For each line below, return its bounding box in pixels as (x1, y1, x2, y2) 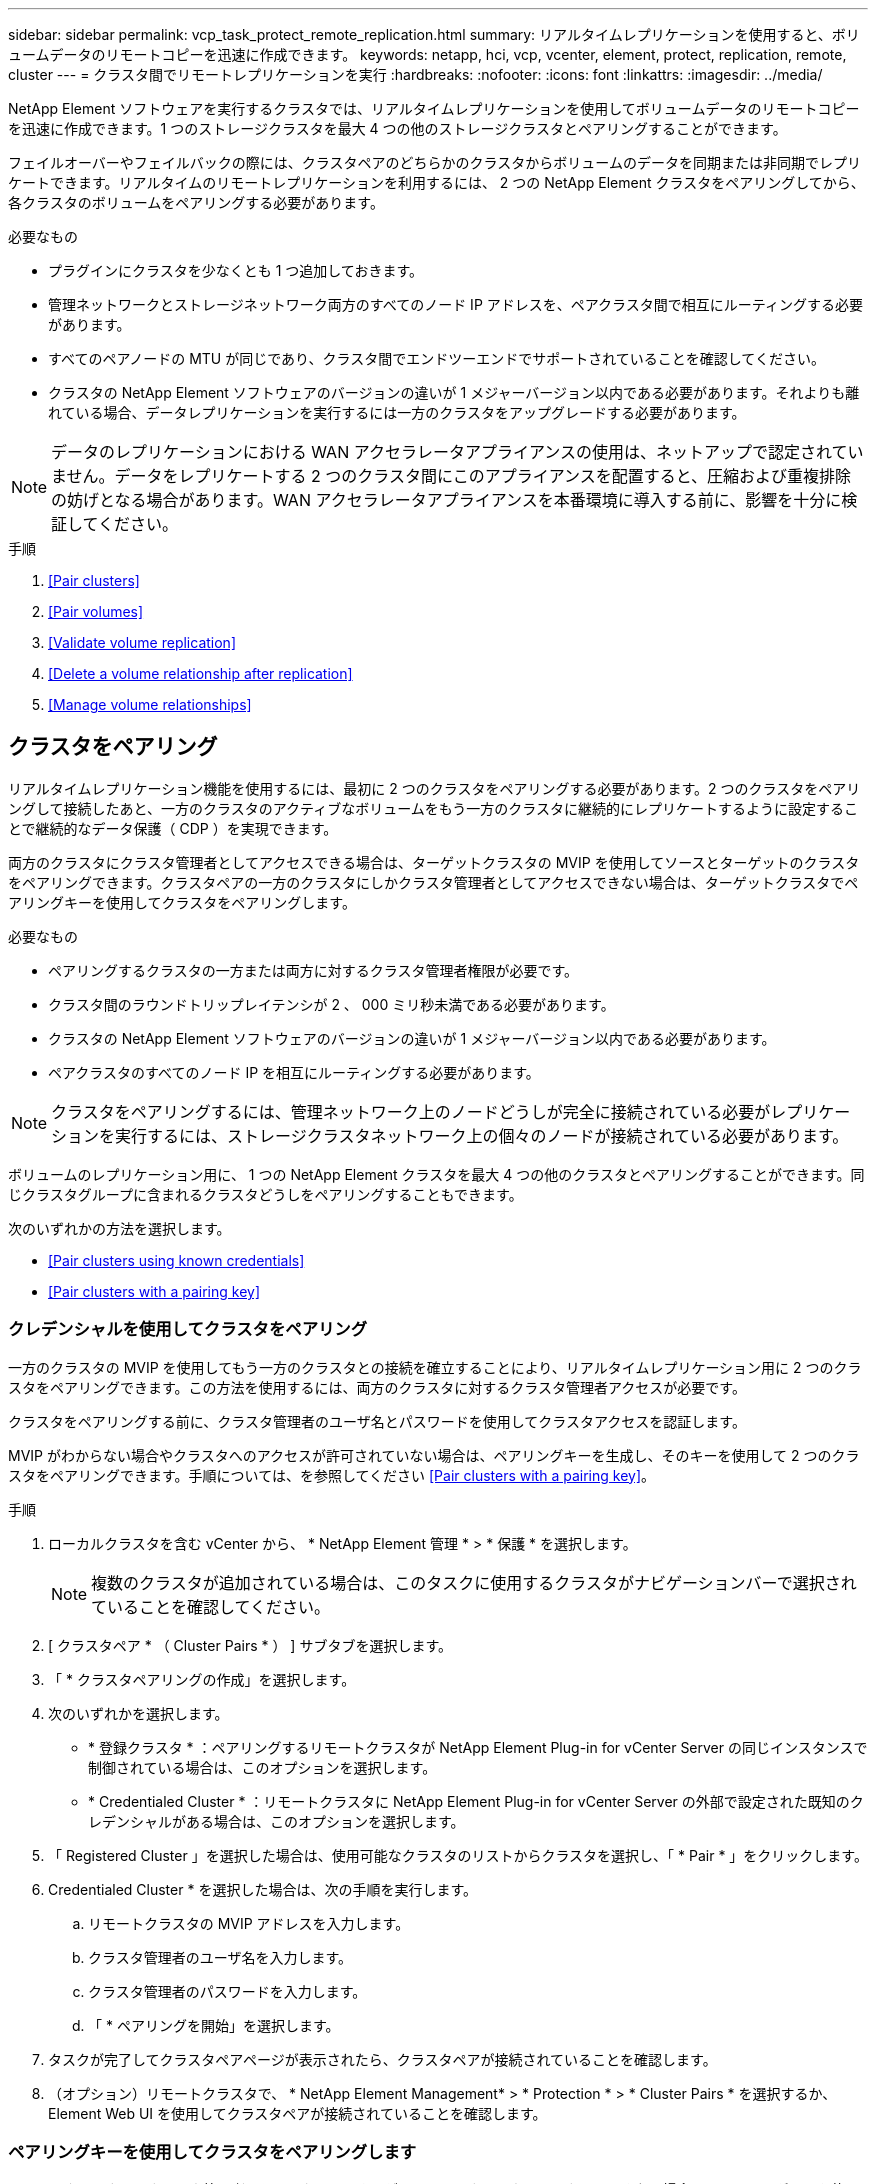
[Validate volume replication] (48, 634, 236, 651)
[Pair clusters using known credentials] (48, 1251, 305, 1269)
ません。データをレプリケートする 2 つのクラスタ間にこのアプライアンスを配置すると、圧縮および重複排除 (51, 466, 852, 486)
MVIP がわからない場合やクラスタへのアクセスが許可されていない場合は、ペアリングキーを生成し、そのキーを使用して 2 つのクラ (8, 1446, 860, 1464)
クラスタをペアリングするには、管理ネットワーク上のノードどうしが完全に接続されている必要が (51, 1101, 771, 1122)
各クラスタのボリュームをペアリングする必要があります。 (8, 194, 384, 211)
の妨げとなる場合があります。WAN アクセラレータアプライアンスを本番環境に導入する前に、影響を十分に (51, 490, 842, 510)
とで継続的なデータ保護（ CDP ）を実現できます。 (8, 819, 338, 837)
